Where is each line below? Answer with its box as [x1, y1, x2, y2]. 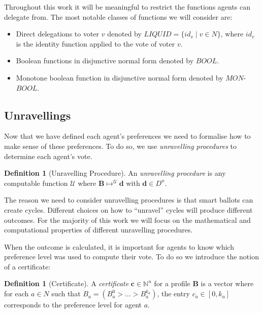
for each [4, 288, 29, 299]
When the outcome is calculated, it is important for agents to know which [4, 241, 234, 252]
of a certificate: [4, 261, 51, 271]
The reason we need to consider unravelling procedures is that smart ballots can [4, 194, 253, 205]
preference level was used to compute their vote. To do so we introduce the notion [4, 251, 259, 262]
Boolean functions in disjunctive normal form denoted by [16, 55, 194, 66]
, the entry [157, 288, 190, 299]
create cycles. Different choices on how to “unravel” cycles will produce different [4, 204, 253, 215]
